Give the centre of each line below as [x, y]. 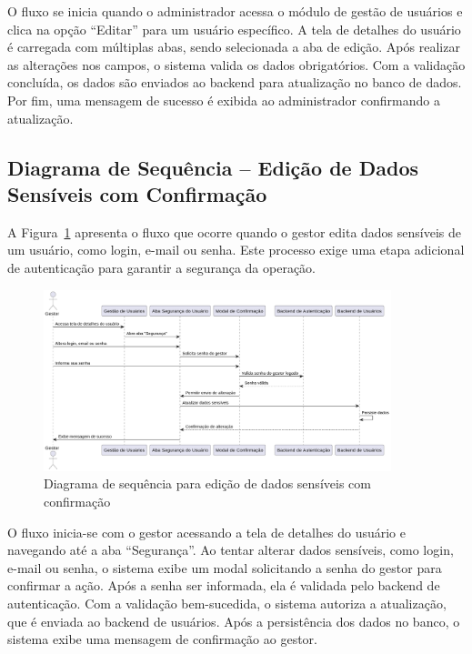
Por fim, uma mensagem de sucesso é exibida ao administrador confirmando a [224, 100]
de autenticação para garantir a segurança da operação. [161, 267]
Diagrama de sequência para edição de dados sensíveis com [207, 483]
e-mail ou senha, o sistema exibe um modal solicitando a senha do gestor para [225, 567]
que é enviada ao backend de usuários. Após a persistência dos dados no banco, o [234, 621]
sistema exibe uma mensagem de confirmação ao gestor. [162, 639]
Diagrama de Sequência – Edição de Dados [213, 167]
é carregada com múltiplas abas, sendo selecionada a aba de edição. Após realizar [234, 47]
